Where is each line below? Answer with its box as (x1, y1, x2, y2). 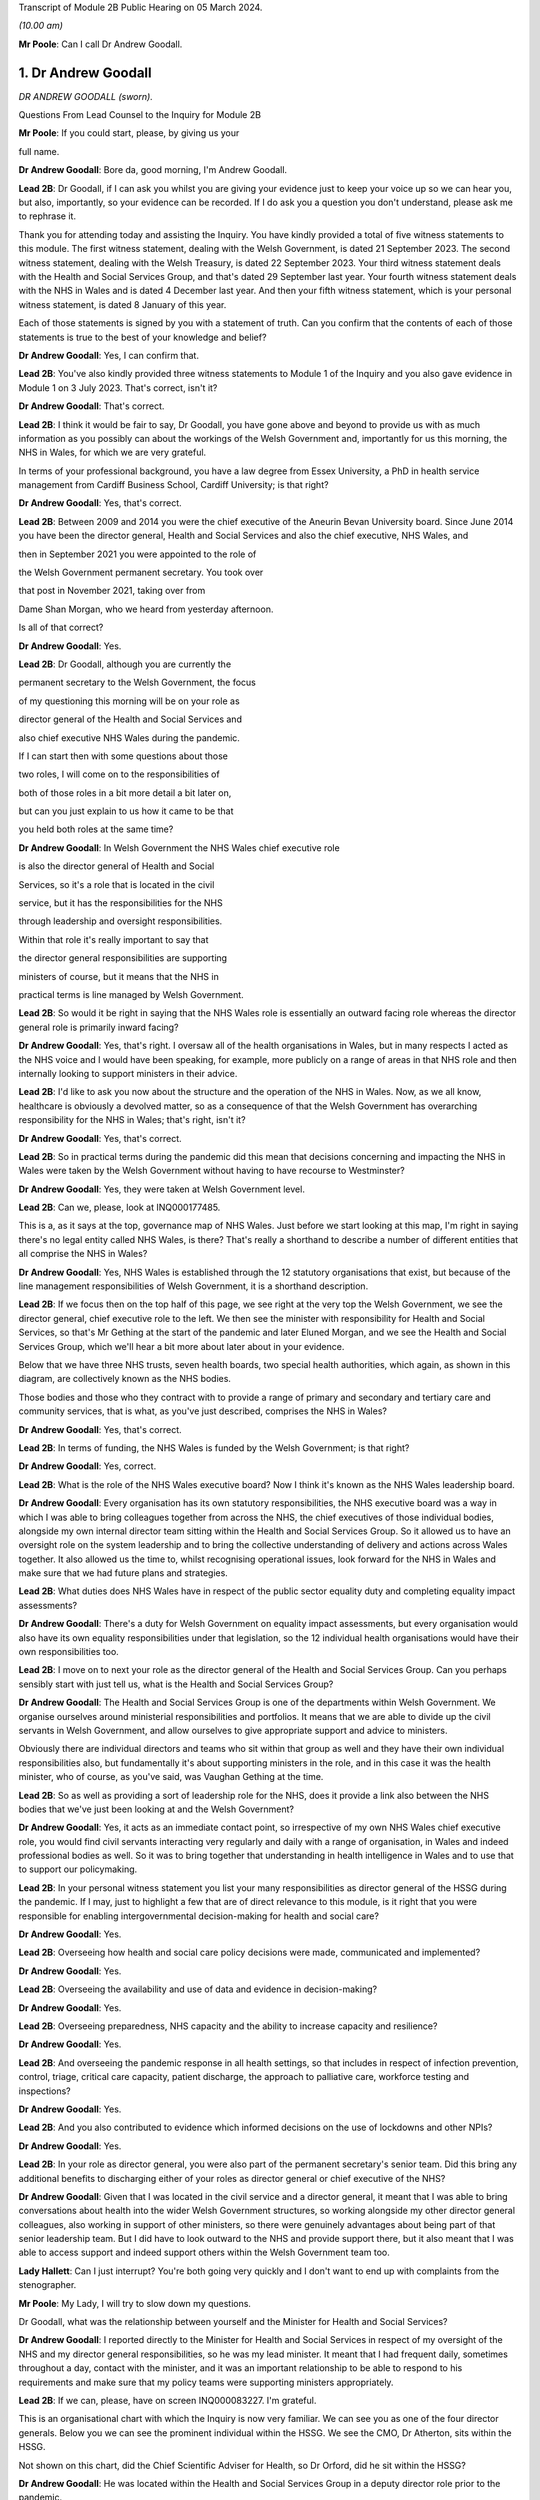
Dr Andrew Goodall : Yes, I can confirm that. (18, 349, 200, 361)
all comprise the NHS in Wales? (18, 1248, 148, 1260)
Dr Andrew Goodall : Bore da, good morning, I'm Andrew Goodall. (18, 164, 288, 176)
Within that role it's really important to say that (18, 933, 209, 945)
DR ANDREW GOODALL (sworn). (18, 90, 154, 102)
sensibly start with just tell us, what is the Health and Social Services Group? (18, 1678, 334, 1690)
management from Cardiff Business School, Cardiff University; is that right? (18, 479, 329, 491)
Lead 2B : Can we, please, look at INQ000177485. (18, 1201, 221, 1214)
